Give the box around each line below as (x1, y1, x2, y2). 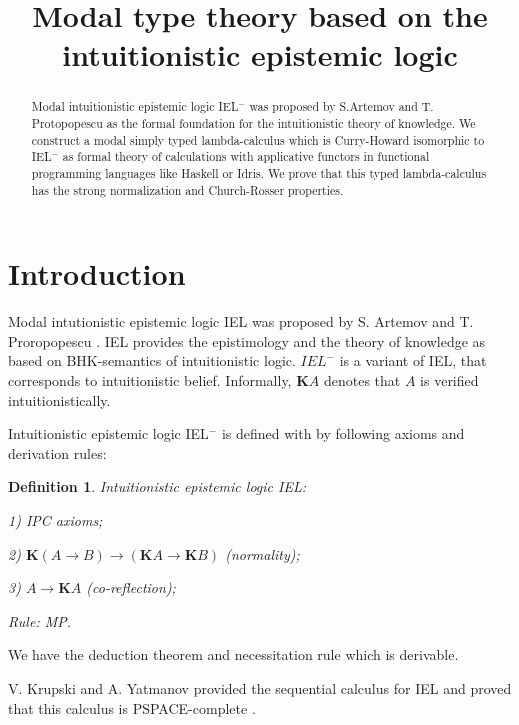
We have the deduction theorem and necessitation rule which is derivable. (8, 644, 459, 665)
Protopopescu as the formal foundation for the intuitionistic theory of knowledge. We (31, 115, 476, 132)
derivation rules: (8, 442, 107, 463)
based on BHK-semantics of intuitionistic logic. (8, 350, 296, 371)
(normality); (225, 543, 300, 564)
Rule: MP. (8, 610, 72, 631)
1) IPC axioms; (8, 509, 103, 530)
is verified (420, 370, 479, 391)
